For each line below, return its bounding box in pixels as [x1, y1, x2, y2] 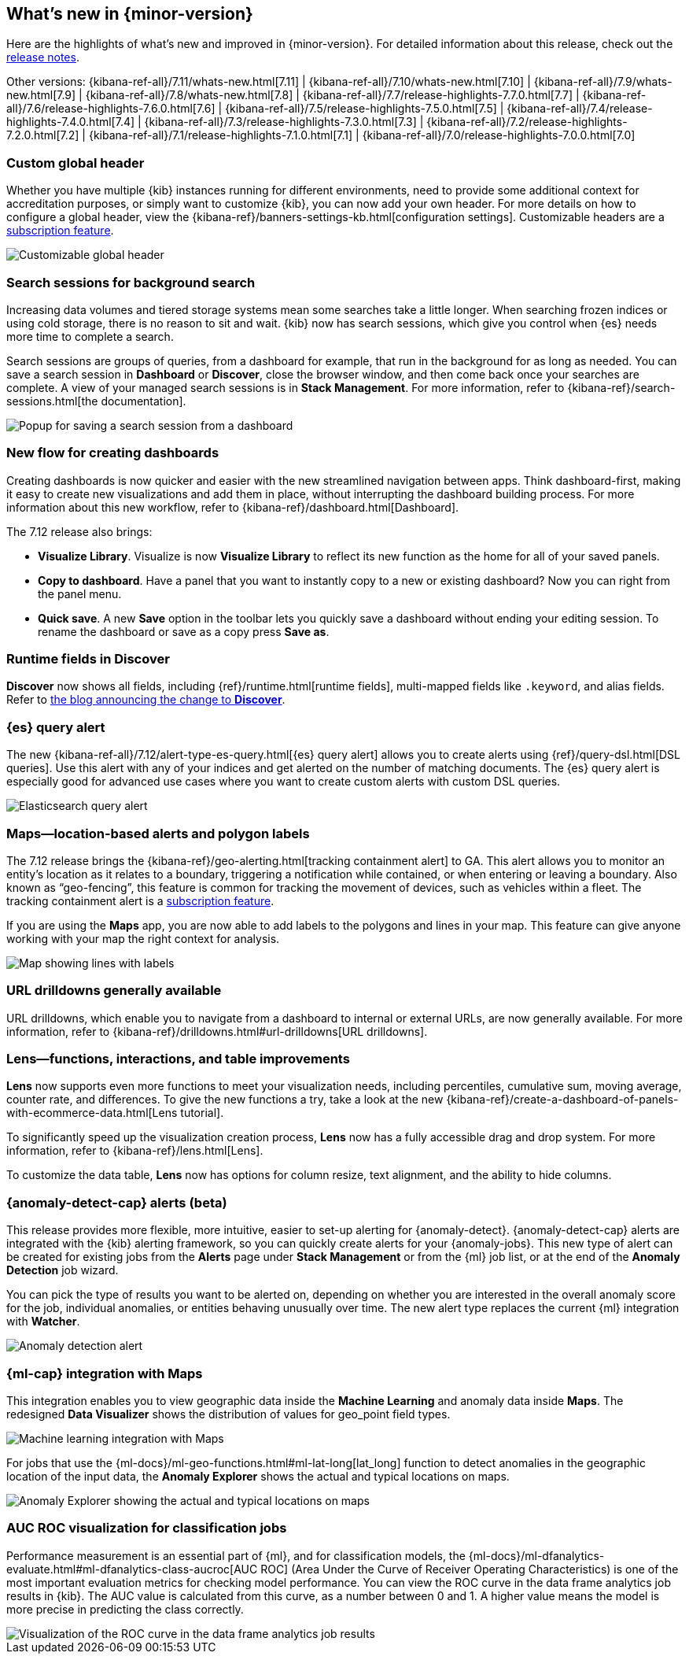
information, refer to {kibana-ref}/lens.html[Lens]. [6, 1144, 263, 1158]
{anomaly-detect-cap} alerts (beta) [6, 1194, 227, 1211]
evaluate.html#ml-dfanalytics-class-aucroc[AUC [6, 1562, 258, 1576]
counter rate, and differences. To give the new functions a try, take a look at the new [6, 1092, 444, 1107]
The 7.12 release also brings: [6, 524, 153, 538]
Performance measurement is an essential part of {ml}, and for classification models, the [6, 1548, 466, 1562]
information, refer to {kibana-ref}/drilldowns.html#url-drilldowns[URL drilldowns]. [6, 1024, 428, 1038]
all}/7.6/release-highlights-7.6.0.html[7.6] [6, 102, 216, 116]
